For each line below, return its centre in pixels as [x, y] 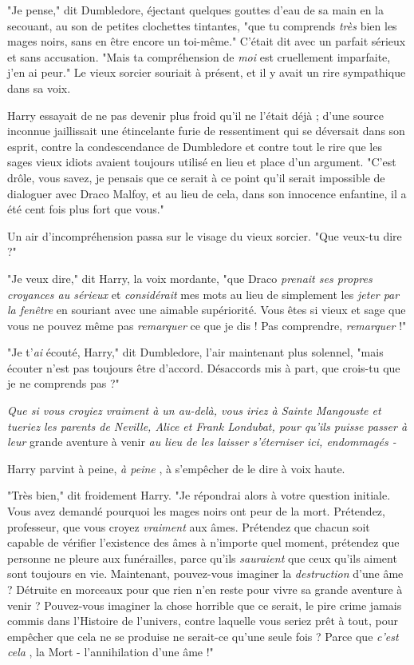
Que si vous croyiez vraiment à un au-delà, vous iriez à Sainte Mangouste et [194, 410]
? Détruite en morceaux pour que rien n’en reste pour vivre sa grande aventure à [205, 589]
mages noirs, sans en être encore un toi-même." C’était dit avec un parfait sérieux [207, 41]
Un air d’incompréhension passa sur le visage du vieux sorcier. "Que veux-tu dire [205, 235]
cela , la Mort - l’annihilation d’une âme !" [110, 652]
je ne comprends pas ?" [63, 383]
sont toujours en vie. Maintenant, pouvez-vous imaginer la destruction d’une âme [205, 573]
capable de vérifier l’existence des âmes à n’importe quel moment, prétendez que [203, 542]
